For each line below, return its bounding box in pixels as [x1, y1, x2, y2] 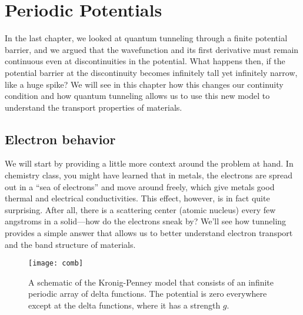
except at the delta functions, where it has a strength [28, 299, 221, 311]
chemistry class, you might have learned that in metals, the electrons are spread [5, 169, 293, 181]
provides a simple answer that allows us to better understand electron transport [5, 227, 293, 239]
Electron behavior [5, 130, 116, 148]
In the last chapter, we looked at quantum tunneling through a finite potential [5, 32, 288, 44]
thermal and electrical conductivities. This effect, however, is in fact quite [5, 192, 270, 204]
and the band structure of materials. [5, 238, 136, 250]
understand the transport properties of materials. [5, 101, 182, 113]
